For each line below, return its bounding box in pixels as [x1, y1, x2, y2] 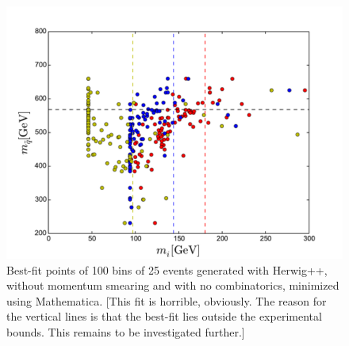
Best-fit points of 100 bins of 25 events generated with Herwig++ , [6, 261, 328, 278]
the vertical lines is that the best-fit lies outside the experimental [6, 308, 322, 325]
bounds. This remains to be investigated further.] [6, 323, 245, 340]
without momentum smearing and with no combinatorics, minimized [6, 277, 339, 294]
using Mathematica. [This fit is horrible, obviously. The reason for [6, 292, 327, 309]
